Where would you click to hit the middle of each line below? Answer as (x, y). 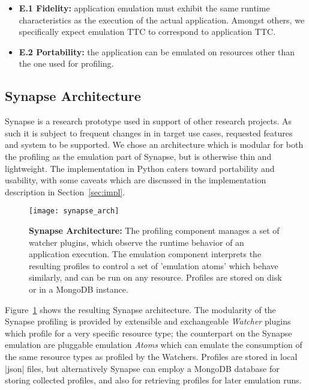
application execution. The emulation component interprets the (145, 254)
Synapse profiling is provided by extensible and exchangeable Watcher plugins (148, 321)
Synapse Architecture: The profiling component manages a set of (154, 230)
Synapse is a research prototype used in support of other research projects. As (148, 121)
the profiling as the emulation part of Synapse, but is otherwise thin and (138, 156)
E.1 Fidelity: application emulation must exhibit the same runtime (144, 8)
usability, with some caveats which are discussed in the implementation (136, 180)
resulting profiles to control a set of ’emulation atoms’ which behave (154, 265)
